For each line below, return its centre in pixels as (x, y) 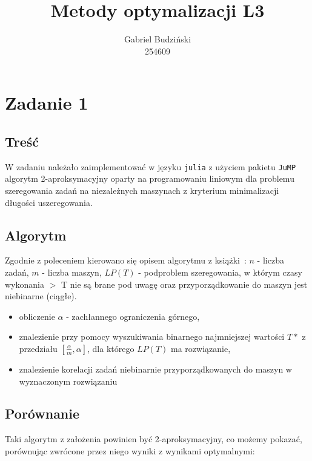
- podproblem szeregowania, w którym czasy (220, 272)
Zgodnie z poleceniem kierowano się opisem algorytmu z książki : (126, 260)
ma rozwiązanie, (201, 348)
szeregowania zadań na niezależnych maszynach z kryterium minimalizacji (142, 190)
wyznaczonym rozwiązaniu (68, 381)
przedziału (38, 348)
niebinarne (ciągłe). (41, 296)
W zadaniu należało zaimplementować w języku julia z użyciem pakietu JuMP (151, 166)
